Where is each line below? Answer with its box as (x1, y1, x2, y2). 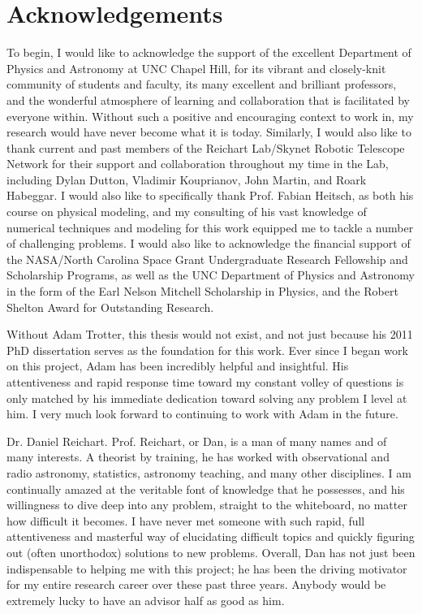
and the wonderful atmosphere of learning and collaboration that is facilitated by (6, 91, 410, 108)
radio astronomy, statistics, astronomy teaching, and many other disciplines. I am (6, 464, 411, 481)
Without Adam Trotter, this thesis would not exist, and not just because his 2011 (6, 326, 413, 343)
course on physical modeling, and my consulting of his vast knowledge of (6, 203, 367, 220)
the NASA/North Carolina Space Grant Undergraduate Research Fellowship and (6, 250, 408, 267)
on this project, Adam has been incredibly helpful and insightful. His (6, 357, 349, 374)
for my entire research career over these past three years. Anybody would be (6, 576, 386, 593)
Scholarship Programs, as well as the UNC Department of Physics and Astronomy (6, 266, 415, 283)
